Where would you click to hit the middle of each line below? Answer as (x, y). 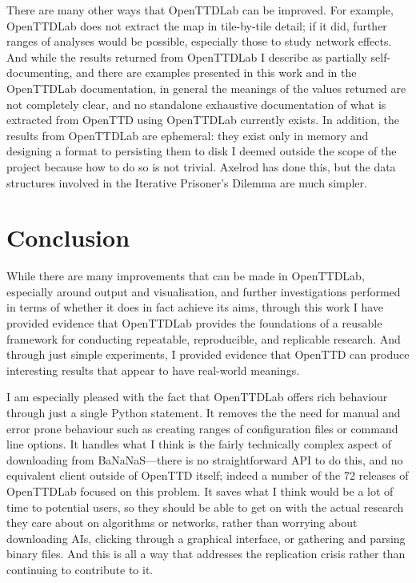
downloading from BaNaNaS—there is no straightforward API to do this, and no (205, 459)
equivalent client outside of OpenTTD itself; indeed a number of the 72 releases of (208, 475)
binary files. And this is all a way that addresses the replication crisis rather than (206, 554)
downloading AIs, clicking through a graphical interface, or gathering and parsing (206, 538)
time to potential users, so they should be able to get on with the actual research (205, 507)
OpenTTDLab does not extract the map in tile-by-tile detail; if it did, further (197, 25)
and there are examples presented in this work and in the (216, 72)
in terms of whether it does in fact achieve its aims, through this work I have (195, 307)
